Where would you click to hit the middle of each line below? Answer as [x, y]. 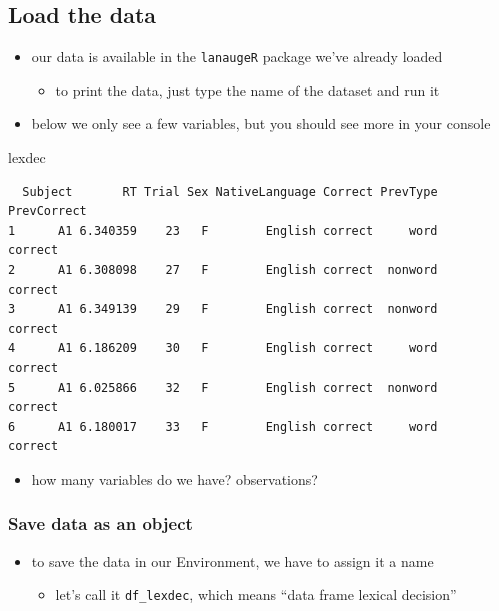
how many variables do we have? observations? [174, 478]
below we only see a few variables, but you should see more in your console [261, 123]
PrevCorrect [47, 211]
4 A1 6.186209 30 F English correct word [223, 348]
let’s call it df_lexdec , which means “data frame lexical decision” [256, 594]
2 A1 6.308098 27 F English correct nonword [223, 270]
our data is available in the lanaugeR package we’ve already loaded [237, 56]
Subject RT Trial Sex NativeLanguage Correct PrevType [230, 191]
